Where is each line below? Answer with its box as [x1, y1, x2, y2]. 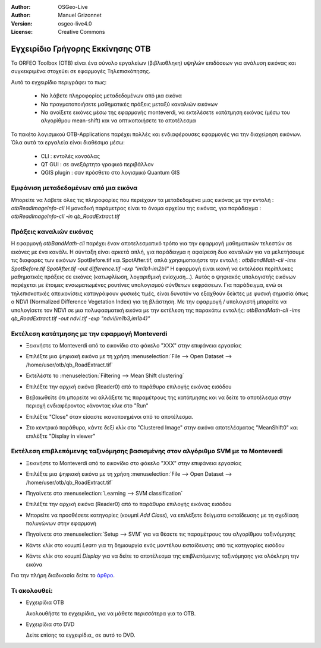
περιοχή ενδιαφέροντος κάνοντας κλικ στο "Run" [26, 402, 149, 409]
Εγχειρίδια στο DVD [26, 621, 75, 628]
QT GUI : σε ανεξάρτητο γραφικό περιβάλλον [40, 160, 154, 167]
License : [11, 29, 33, 36]
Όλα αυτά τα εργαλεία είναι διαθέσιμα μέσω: [11, 139, 125, 146]
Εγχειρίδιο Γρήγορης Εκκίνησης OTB [11, 43, 151, 53]
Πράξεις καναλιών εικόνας [11, 227, 93, 236]
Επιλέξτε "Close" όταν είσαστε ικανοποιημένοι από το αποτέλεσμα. [26, 413, 194, 420]
